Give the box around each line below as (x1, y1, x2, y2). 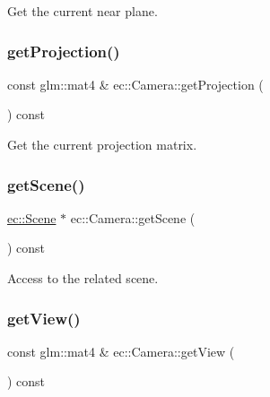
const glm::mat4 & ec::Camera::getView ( (7, 341, 235, 360)
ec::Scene (7, 208, 57, 227)
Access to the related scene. (7, 269, 159, 287)
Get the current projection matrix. (7, 135, 197, 153)
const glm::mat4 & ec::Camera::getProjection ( (7, 74, 264, 93)
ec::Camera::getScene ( (70, 208, 196, 227)
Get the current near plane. (7, 2, 158, 20)
